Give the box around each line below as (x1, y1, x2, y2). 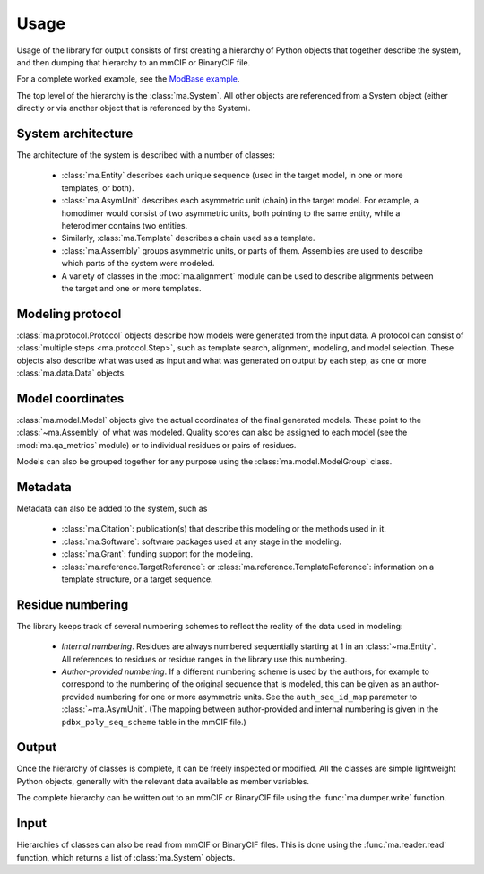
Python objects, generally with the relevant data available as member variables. (16, 775, 309, 786)
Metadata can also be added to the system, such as (16, 503, 208, 514)
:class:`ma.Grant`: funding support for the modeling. (61, 549, 254, 559)
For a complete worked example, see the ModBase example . (16, 74, 240, 84)
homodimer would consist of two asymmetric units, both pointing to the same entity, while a (61, 207, 401, 219)
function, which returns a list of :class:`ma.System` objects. (16, 852, 236, 862)
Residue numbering (16, 597, 129, 612)
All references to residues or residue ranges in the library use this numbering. (61, 653, 348, 664)
